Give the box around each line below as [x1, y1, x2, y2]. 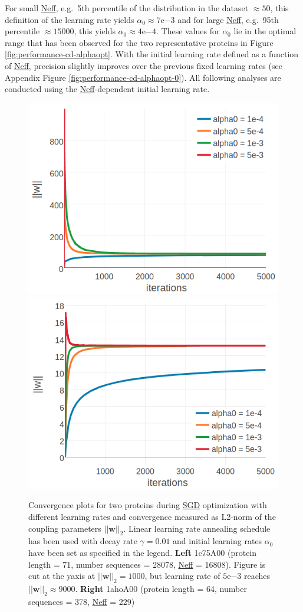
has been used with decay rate [28, 535, 137, 547]
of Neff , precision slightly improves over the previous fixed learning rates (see [5, 59, 282, 71]
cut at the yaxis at [28, 570, 95, 582]
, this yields [74, 25, 116, 37]
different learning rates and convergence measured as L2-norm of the [28, 510, 276, 523]
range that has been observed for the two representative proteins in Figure [5, 36, 274, 48]
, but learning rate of [144, 570, 220, 582]
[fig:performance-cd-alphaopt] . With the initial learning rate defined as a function [5, 48, 299, 60]
